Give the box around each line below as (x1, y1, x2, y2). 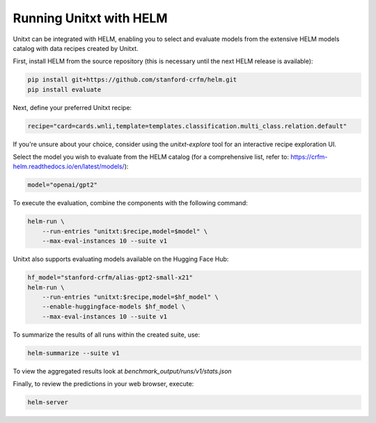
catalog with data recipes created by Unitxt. (13, 44, 139, 52)
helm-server (27, 399, 69, 406)
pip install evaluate (27, 86, 102, 93)
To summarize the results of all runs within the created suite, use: (13, 330, 201, 339)
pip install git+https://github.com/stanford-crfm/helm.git (27, 76, 237, 83)
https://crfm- (290, 153, 328, 161)
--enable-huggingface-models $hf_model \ (42, 303, 186, 311)
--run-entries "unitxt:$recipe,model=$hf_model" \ (42, 293, 219, 301)
